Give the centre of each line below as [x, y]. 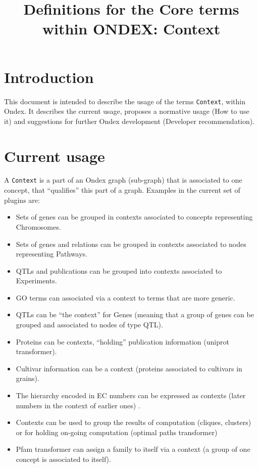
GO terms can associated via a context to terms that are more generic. [125, 297]
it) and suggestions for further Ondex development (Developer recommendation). [130, 121]
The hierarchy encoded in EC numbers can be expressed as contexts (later [131, 395]
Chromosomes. [38, 226]
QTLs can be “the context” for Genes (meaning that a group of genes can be [135, 314]
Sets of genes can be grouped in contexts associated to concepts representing [134, 217]
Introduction [49, 77]
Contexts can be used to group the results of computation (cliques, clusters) [134, 422]
